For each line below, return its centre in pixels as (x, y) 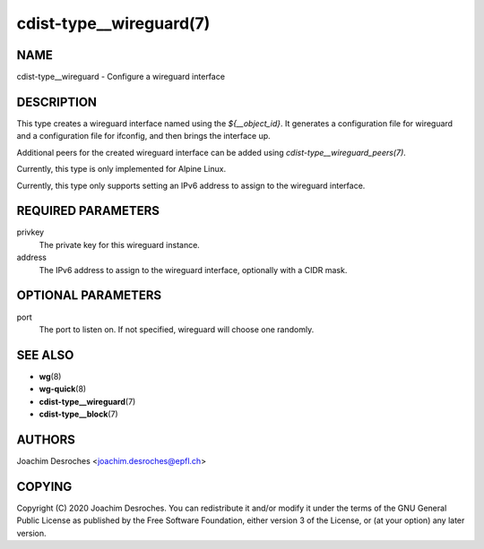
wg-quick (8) (63, 389)
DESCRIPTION (57, 102)
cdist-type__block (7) (78, 414)
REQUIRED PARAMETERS (88, 211)
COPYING (44, 487)
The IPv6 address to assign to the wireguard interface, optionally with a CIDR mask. (193, 270)
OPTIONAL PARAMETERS (89, 296)
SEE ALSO (45, 355)
